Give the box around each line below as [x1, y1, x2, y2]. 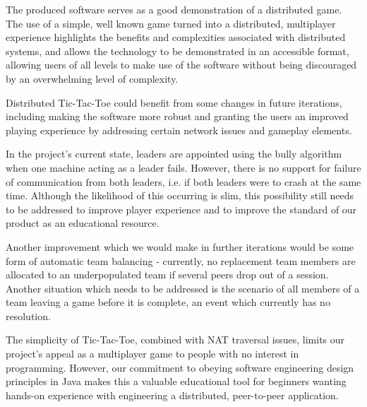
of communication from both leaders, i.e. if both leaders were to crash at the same [6, 174, 361, 189]
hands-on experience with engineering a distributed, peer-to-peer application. [6, 387, 339, 402]
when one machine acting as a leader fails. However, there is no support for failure [6, 160, 361, 175]
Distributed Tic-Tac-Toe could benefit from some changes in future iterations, [6, 95, 342, 110]
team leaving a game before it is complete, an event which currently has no [6, 295, 330, 309]
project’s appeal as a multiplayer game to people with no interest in [6, 346, 299, 361]
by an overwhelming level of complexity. [6, 71, 179, 85]
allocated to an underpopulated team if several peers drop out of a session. [6, 267, 329, 282]
